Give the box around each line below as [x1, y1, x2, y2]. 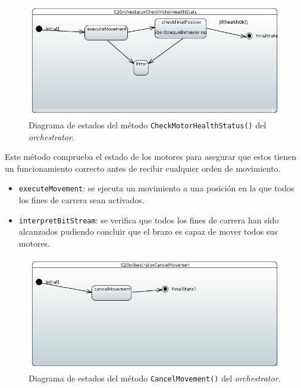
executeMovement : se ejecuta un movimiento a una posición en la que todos [18, 182, 294, 194]
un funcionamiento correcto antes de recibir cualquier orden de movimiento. [5, 162, 281, 174]
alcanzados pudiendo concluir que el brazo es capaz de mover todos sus [18, 225, 278, 238]
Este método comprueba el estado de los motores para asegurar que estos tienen [5, 150, 297, 163]
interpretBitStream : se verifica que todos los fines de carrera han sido [18, 213, 279, 226]
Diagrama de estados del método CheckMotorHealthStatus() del [29, 119, 266, 131]
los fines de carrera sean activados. [18, 194, 145, 206]
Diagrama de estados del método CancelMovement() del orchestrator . [29, 371, 281, 384]
